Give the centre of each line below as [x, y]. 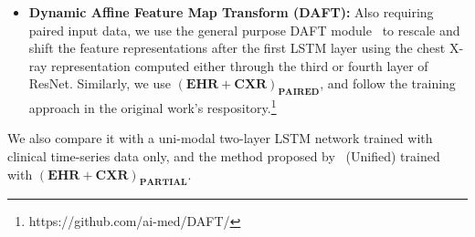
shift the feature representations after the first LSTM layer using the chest [237, 48]
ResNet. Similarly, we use [100, 83]
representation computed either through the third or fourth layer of [239, 65]
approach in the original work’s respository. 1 [153, 106]
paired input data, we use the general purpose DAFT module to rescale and [244, 30]
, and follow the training [388, 83]
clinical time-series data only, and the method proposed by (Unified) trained [224, 156]
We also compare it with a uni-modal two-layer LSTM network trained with [220, 138]
